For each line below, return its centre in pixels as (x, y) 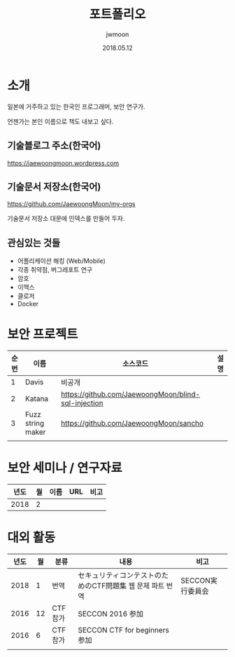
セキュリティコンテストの (120, 575)
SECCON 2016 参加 (111, 614)
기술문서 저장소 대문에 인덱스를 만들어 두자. (66, 219)
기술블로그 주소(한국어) (54, 145)
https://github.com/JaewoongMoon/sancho (132, 424)
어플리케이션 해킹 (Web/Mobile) (62, 261)
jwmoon (117, 34)
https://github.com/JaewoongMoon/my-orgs (71, 204)
